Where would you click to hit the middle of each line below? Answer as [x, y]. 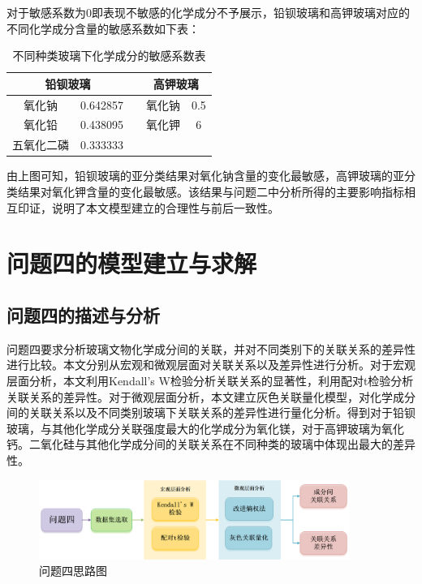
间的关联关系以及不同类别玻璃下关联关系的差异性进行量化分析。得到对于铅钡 [211, 412]
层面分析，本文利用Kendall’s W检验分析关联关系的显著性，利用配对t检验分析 [210, 380]
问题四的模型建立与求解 [132, 263]
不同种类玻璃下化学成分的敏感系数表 [109, 56]
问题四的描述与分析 [83, 314]
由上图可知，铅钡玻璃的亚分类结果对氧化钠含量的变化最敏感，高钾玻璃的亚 [205, 176]
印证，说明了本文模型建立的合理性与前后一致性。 [148, 207]
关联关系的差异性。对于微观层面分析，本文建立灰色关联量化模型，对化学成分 [211, 396]
